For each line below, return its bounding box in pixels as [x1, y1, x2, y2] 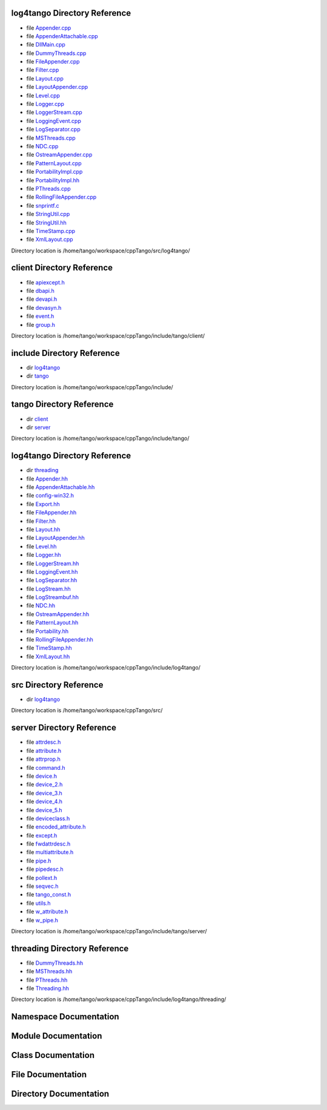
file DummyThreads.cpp [26, 49, 87, 57]
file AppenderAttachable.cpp [26, 32, 98, 39]
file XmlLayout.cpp [26, 236, 73, 243]
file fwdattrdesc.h [26, 840, 71, 847]
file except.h [26, 832, 58, 839]
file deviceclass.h [26, 815, 70, 822]
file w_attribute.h [26, 908, 68, 915]
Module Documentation [11, 1031, 102, 1041]
